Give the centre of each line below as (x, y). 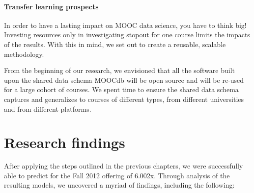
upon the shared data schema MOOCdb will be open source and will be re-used (124, 80)
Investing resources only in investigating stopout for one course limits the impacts (127, 35)
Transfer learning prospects (51, 6)
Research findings (65, 142)
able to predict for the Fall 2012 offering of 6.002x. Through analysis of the (117, 175)
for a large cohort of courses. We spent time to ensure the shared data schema (121, 89)
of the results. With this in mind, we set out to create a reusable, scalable (115, 44)
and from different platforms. (48, 109)
